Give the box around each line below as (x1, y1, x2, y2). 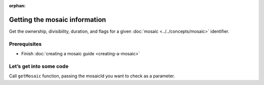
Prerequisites (9, 41, 42, 47)
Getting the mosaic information (9, 15, 106, 24)
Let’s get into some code (9, 63, 68, 69)
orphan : (9, 3, 26, 8)
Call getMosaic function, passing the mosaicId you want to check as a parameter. (9, 73, 176, 79)
